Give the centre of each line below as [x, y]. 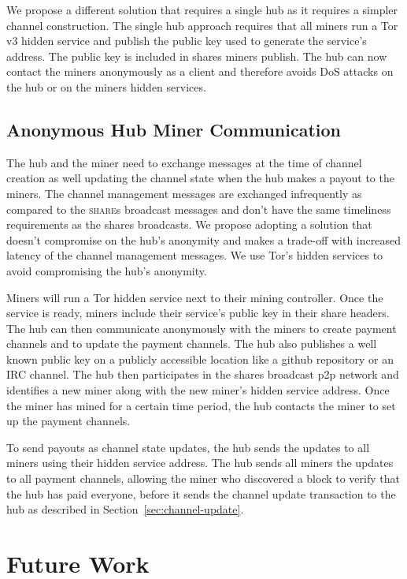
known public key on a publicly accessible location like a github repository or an [200, 359]
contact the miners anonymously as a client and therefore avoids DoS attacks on [200, 71]
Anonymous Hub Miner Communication [174, 129]
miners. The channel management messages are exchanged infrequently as [184, 193]
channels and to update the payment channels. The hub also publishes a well [192, 344]
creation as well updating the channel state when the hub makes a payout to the [200, 178]
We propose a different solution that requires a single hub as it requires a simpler [202, 9]
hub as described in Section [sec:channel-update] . [125, 509]
